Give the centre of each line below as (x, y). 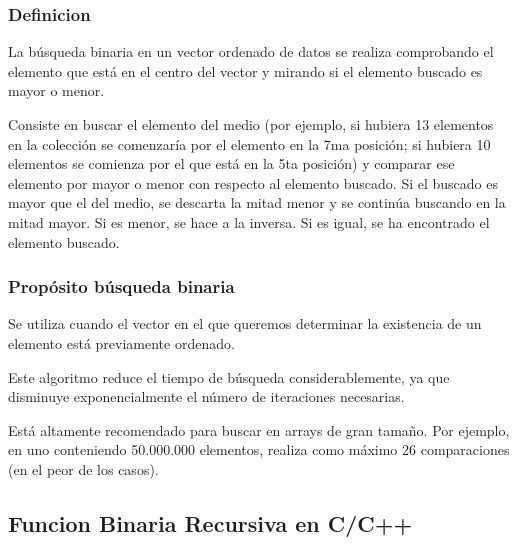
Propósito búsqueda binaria (121, 286)
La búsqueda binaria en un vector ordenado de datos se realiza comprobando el (251, 51)
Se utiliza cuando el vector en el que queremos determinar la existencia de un (245, 323)
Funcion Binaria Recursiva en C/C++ (210, 522)
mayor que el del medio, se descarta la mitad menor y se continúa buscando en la (257, 202)
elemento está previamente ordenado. (121, 342)
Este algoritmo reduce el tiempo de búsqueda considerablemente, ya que (229, 376)
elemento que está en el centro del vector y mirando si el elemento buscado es (245, 70)
